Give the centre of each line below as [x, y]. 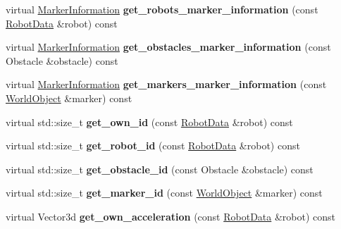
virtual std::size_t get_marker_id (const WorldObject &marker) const [164, 193]
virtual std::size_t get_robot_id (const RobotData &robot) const [153, 146]
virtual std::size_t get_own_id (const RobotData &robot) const [149, 122]
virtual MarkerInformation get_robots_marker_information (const [162, 9]
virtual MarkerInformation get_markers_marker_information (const [166, 84]
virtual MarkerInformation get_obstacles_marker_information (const [168, 47]
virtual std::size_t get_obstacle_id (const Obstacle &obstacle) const [160, 169]
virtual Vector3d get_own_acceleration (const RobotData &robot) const [171, 216]
